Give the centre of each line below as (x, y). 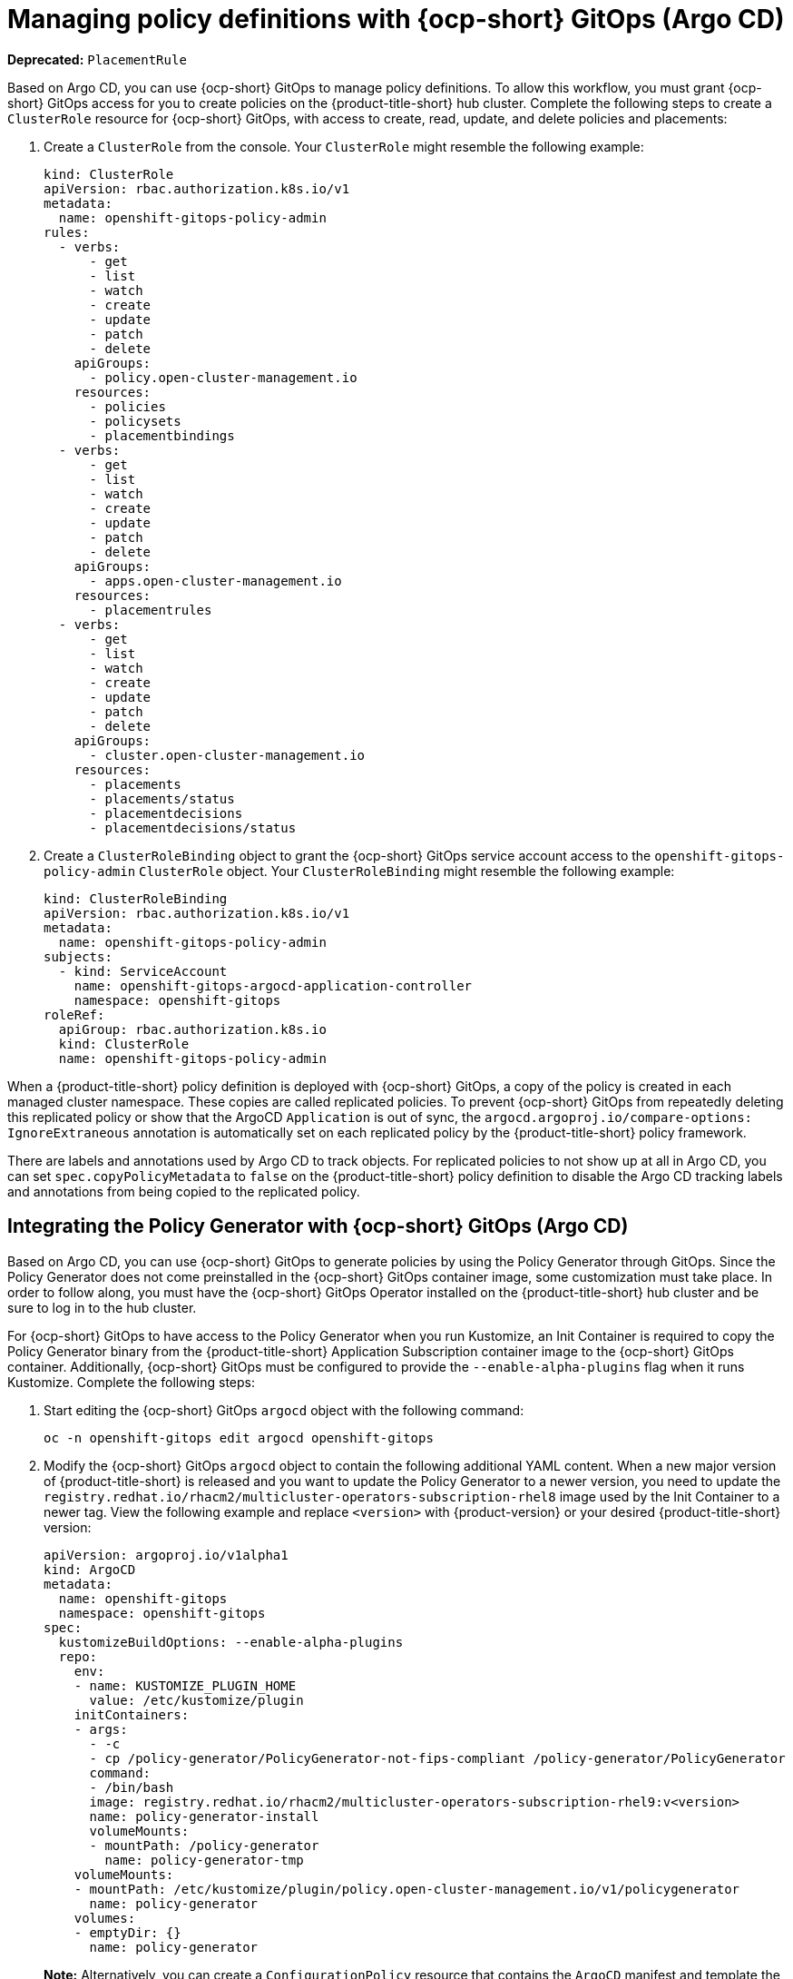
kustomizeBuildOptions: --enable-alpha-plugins (231, 1642)
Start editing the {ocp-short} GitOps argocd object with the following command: (284, 1410)
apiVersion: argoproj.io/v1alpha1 (166, 1555)
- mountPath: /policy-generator (204, 1845)
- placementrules (151, 610)
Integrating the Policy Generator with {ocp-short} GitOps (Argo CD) (318, 1226)
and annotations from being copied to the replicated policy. (184, 1191)
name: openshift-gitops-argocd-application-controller (273, 985)
